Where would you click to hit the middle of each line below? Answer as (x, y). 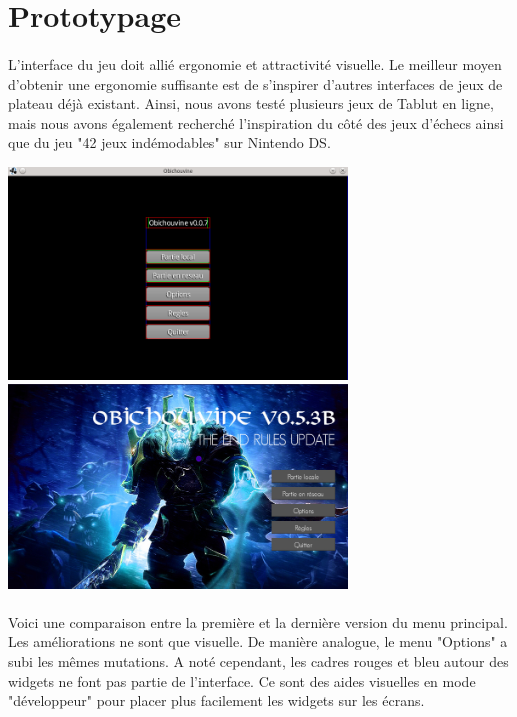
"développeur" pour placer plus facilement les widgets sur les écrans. (216, 700)
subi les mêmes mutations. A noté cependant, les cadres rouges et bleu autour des (258, 661)
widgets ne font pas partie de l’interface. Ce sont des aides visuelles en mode (242, 680)
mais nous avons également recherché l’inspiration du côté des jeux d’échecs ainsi (256, 122)
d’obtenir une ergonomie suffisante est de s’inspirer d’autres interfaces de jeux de (255, 83)
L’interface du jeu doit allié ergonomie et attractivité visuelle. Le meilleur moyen (255, 63)
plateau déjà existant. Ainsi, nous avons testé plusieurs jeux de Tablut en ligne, (251, 103)
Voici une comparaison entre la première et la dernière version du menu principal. (258, 621)
